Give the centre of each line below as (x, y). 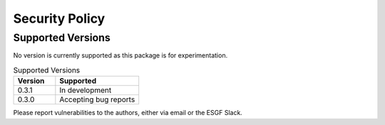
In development (86, 90)
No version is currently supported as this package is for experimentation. (120, 55)
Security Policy (59, 18)
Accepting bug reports (97, 99)
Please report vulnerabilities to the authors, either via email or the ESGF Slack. (128, 113)
